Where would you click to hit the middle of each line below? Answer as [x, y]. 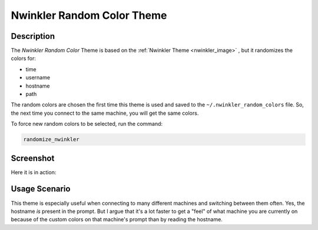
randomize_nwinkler [51, 139]
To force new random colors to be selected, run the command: [87, 124]
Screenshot [33, 158]
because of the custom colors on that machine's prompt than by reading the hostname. [117, 219]
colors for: [24, 58]
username [38, 78]
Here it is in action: [34, 172]
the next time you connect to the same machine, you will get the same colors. [105, 113]
